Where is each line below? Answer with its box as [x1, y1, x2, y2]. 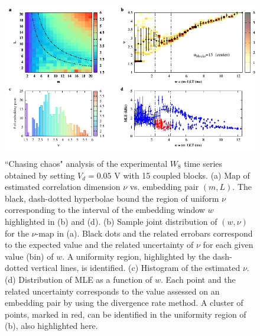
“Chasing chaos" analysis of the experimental [5, 157, 168, 169]
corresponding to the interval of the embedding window [5, 203, 205, 216]
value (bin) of [5, 250, 54, 262]
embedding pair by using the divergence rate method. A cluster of [5, 296, 243, 309]
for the [5, 227, 29, 239]
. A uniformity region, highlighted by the [62, 250, 210, 262]
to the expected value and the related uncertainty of [5, 238, 194, 251]
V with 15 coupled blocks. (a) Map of [114, 169, 250, 181]
